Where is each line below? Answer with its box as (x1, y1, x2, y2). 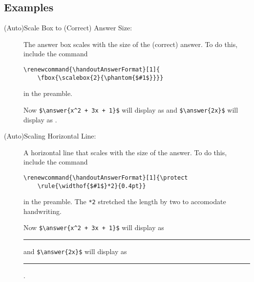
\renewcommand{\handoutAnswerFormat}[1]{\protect (23, 174, 188, 181)
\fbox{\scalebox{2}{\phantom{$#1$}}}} (37, 74, 164, 81)
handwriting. (23, 206, 62, 216)
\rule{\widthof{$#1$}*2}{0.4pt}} (37, 182, 146, 189)
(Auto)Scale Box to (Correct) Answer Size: (4, 23, 132, 33)
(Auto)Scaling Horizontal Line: (4, 131, 96, 141)
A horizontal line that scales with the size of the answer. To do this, (23, 147, 227, 157)
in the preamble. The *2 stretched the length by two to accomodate (23, 196, 226, 207)
